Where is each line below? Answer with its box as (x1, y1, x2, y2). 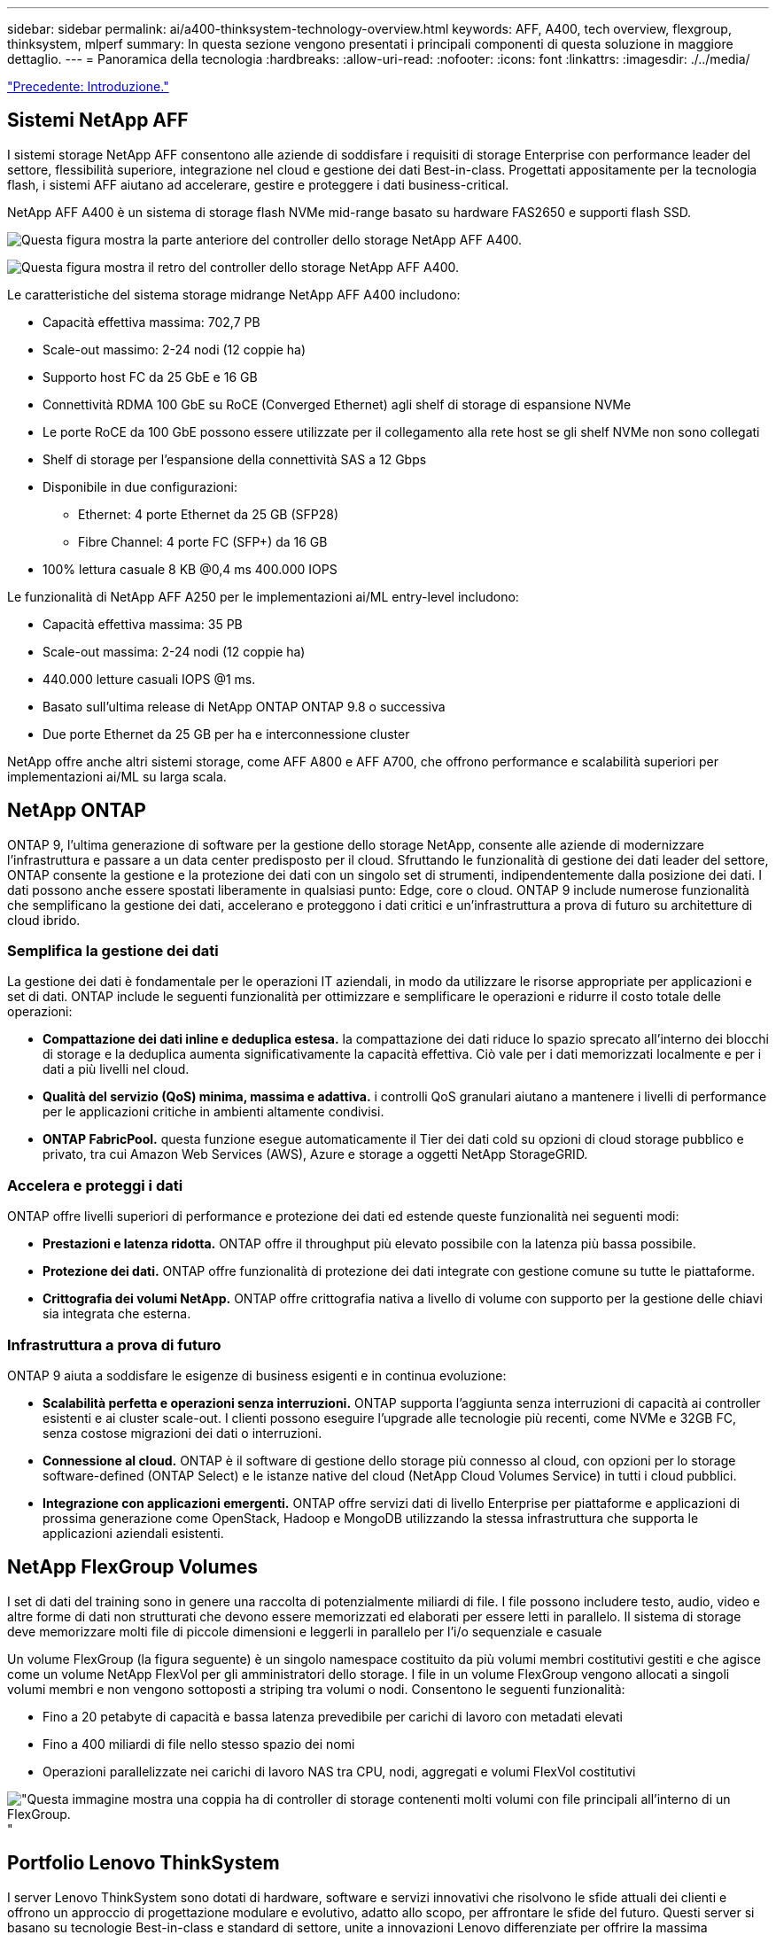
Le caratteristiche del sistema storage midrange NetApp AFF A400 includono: (7, 286, 461, 302)
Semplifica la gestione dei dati (7, 942, 219, 960)
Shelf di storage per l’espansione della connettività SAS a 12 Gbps (43, 451, 427, 467)
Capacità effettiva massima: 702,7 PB (43, 314, 260, 330)
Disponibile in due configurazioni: (43, 478, 237, 494)
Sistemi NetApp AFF (7, 109, 189, 132)
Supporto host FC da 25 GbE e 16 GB (43, 369, 258, 385)
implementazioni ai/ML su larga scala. (7, 768, 227, 784)
